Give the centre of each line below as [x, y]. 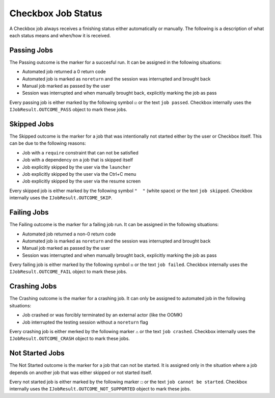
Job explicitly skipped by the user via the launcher [76, 167]
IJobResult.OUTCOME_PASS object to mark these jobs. [68, 110]
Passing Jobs [31, 50]
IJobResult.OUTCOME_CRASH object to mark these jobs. [70, 338]
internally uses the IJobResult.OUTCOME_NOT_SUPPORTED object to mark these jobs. [100, 389]
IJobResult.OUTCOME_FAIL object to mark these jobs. [68, 272]
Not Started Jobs [37, 353]
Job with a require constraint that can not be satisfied [80, 152]
